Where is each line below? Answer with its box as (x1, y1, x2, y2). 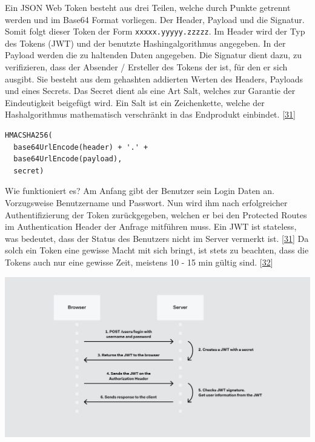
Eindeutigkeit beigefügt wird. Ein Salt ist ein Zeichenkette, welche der (5, 96, 265, 109)
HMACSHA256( (5, 131, 53, 139)
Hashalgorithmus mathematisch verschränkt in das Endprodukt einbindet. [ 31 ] (5, 108, 296, 121)
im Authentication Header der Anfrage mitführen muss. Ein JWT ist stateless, (5, 220, 297, 233)
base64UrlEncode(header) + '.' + (13, 142, 148, 152)
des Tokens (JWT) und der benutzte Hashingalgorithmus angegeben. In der (5, 36, 286, 49)
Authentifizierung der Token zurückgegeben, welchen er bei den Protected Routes (5, 208, 307, 221)
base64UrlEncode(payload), (13, 155, 122, 164)
